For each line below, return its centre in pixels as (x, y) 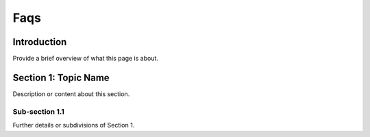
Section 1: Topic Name (61, 77)
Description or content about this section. (71, 94)
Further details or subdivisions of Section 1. (74, 125)
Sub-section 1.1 (39, 111)
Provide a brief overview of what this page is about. (86, 59)
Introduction (40, 42)
